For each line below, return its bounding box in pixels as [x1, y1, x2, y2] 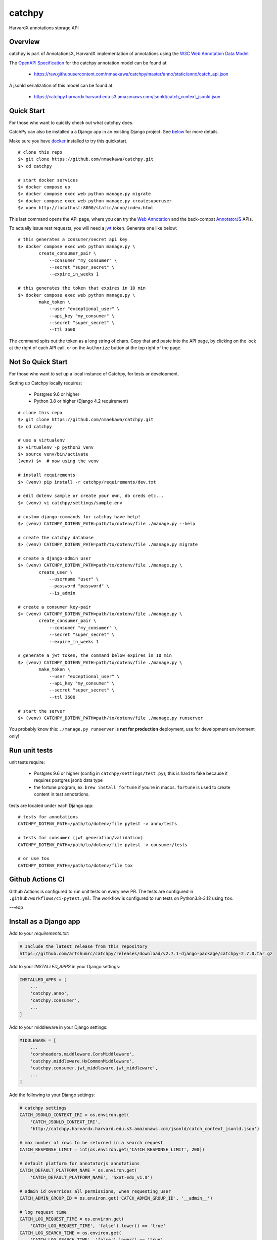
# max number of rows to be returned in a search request [19, 1140, 163, 1145]
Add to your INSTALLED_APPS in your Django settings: [9, 963, 121, 969]
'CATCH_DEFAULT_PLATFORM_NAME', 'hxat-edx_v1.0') [30, 1175, 153, 1180]
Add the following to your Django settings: [9, 1092, 95, 1098]
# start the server [18, 708, 65, 714]
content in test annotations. [34, 791, 90, 797]
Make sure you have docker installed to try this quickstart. [9, 138, 128, 144]
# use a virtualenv [18, 437, 65, 443]
